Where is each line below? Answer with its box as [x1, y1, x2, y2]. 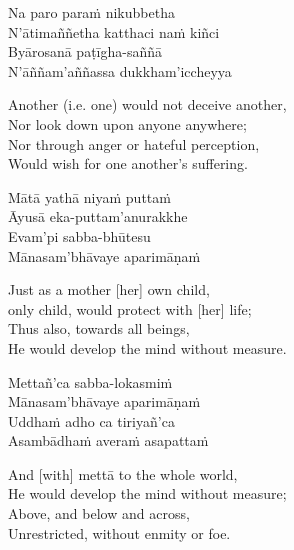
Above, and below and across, [8, 503, 190, 524]
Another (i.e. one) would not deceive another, [8, 94, 287, 115]
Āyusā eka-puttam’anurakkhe [8, 206, 188, 227]
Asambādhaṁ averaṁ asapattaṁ [8, 430, 209, 451]
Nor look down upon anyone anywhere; [8, 113, 247, 134]
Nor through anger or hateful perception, [8, 133, 260, 154]
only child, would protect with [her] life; [8, 298, 252, 319]
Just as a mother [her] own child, [8, 279, 210, 300]
